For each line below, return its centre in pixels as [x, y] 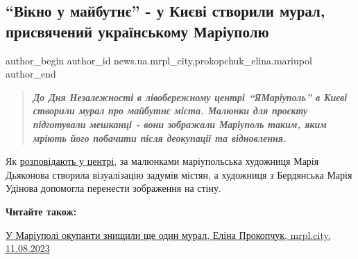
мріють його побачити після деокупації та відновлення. [160, 137]
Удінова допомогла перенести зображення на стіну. [113, 188]
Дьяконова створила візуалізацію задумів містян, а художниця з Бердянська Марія [179, 174]
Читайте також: [41, 211]
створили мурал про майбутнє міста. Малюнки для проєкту [170, 110]
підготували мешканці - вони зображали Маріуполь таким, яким [180, 124]
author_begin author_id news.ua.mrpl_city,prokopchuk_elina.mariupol [159, 60]
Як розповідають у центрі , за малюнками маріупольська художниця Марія [162, 161]
